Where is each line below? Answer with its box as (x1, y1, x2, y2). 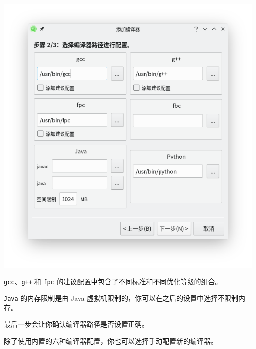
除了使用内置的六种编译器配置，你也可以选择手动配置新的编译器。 (4, 335, 218, 346)
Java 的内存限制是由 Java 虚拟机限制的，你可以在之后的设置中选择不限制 (4, 292, 239, 303)
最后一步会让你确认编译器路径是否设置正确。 (4, 319, 149, 329)
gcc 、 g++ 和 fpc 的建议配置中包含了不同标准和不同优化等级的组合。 (4, 276, 222, 286)
